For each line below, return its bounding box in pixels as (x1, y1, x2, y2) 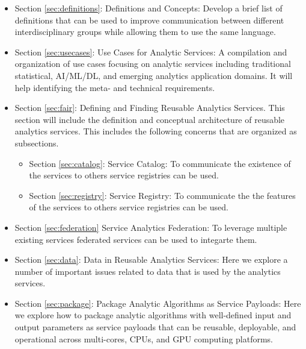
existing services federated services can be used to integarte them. (14, 233, 257, 245)
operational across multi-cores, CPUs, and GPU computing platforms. (14, 332, 274, 345)
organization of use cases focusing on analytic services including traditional (14, 57, 291, 70)
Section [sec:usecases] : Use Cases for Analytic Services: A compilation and (14, 45, 287, 58)
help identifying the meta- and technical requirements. (14, 81, 215, 93)
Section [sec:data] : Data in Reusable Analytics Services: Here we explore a (14, 253, 288, 266)
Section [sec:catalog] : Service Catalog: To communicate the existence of (29, 157, 291, 169)
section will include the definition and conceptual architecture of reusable (14, 113, 285, 125)
